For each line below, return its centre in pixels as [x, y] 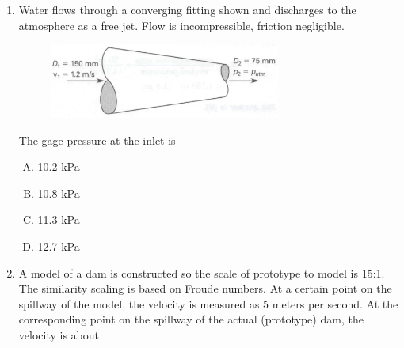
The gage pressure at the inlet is [97, 140]
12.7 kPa [59, 246]
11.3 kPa [59, 219]
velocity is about [59, 334]
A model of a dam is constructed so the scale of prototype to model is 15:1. [202, 272]
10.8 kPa [59, 193]
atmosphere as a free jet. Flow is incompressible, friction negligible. [181, 25]
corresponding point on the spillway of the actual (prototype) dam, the [191, 319]
